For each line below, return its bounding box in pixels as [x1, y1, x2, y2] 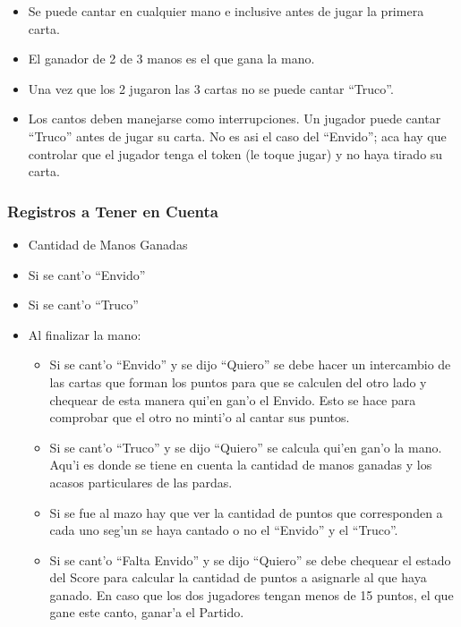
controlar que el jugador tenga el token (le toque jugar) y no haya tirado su [28, 144, 443, 163]
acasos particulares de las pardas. [49, 472, 233, 491]
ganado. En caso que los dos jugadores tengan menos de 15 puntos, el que [49, 585, 454, 604]
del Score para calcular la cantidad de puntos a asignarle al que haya [49, 568, 427, 587]
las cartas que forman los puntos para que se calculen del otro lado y [49, 372, 427, 391]
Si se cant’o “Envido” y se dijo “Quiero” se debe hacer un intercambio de [49, 355, 451, 374]
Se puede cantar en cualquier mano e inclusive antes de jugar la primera [28, 2, 424, 20]
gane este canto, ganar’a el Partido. [49, 603, 244, 622]
